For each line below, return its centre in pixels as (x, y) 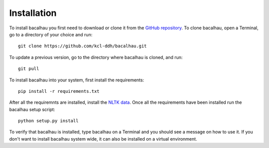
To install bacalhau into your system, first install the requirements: (77, 80)
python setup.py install (48, 121)
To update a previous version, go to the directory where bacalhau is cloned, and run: (96, 57)
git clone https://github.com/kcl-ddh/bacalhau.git (82, 46)
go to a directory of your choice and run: (51, 34)
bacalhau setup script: (32, 109)
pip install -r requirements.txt (59, 91)
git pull (29, 69)
